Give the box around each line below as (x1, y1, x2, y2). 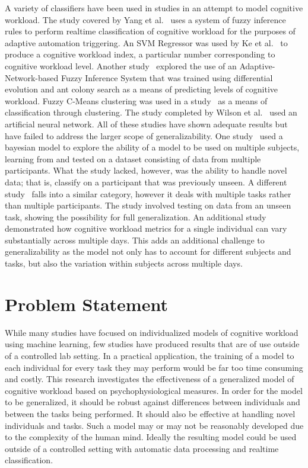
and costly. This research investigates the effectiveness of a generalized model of (5, 373, 294, 385)
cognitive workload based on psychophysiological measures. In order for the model (5, 384, 303, 396)
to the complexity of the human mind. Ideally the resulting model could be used (5, 431, 297, 443)
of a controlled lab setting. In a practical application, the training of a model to (5, 349, 294, 361)
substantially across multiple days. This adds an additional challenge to (5, 233, 265, 246)
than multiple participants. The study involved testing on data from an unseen (5, 199, 291, 211)
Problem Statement (5, 291, 168, 316)
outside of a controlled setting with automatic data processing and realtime (5, 442, 279, 454)
